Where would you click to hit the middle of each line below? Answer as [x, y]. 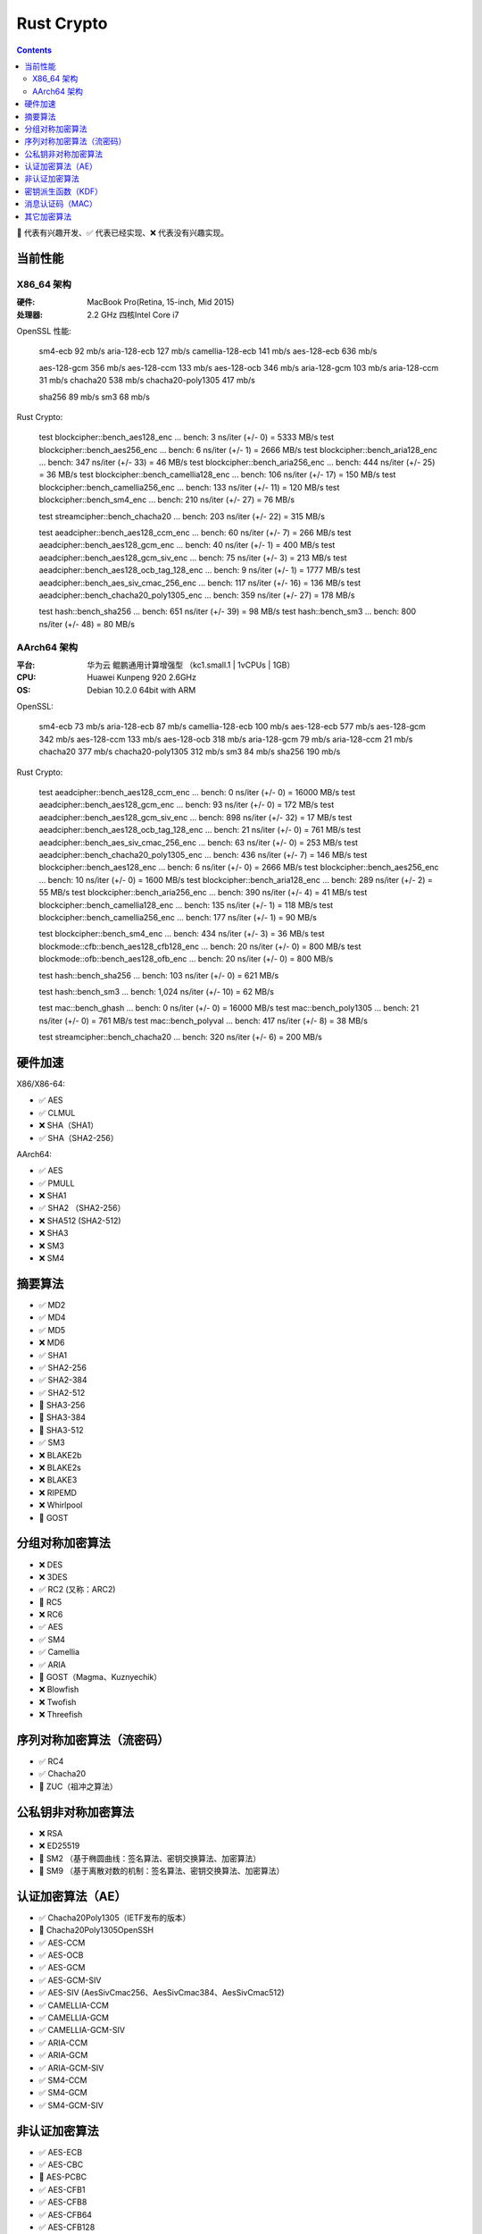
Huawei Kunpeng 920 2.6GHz [141, 677]
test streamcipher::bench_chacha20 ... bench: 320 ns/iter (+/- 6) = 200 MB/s [181, 1037]
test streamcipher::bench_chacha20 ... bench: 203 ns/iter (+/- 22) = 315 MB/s [182, 516]
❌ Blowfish [59, 1690]
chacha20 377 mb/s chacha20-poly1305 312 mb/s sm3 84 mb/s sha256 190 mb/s [190, 752]
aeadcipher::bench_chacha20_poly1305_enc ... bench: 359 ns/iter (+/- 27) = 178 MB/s [197, 595]
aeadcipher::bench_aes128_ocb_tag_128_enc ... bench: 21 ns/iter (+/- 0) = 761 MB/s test [200, 830]
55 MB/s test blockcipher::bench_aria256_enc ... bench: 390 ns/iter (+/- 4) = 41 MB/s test [203, 893]
